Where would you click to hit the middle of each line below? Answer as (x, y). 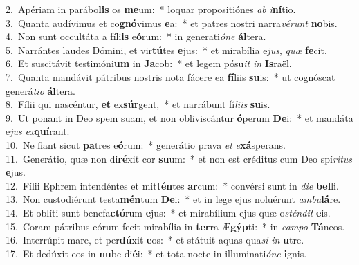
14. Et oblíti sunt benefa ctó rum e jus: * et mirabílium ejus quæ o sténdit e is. (168, 212)
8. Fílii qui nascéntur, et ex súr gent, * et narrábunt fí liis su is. (138, 104)
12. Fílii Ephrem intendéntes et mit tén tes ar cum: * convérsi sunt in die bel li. (172, 185)
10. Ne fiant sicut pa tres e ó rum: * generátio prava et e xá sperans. (146, 144)
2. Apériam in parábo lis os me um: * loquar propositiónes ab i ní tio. (151, 9)
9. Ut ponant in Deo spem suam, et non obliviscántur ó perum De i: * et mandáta (179, 117)
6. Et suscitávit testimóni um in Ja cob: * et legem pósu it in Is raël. (149, 63)
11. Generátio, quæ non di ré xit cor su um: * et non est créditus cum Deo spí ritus (179, 158)
